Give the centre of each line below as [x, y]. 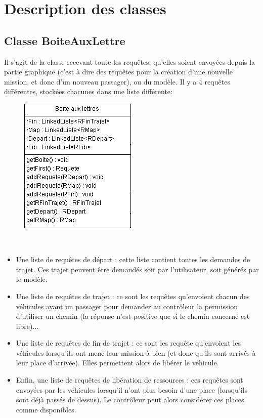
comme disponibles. [46, 409]
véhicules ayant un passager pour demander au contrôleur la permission [127, 306]
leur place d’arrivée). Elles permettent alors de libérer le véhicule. [117, 363]
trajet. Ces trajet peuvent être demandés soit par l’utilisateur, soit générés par [137, 269]
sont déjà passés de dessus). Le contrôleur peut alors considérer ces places [130, 400]
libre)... [27, 326]
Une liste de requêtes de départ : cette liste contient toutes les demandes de [133, 259]
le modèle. [32, 279]
